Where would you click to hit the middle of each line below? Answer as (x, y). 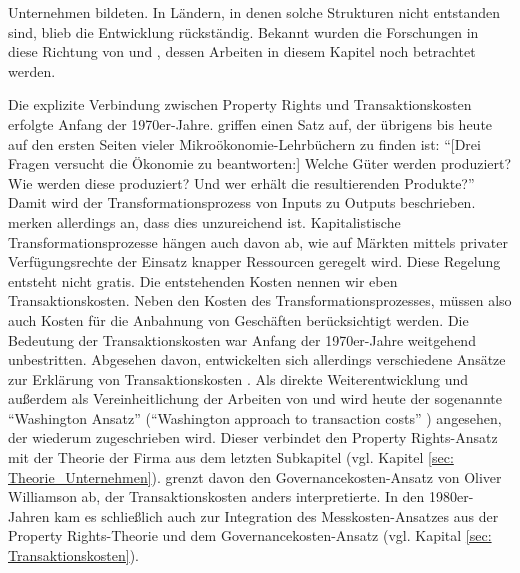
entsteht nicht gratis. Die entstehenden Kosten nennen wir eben (203, 280)
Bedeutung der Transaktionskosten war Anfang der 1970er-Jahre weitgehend (242, 339)
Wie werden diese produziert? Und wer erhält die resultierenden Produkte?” (241, 182)
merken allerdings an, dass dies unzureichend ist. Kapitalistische (204, 221)
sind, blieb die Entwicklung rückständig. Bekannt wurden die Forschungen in (243, 31)
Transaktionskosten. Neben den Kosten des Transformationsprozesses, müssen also (260, 300)
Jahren (29, 515)
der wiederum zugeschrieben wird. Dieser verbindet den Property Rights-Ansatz (253, 437)
